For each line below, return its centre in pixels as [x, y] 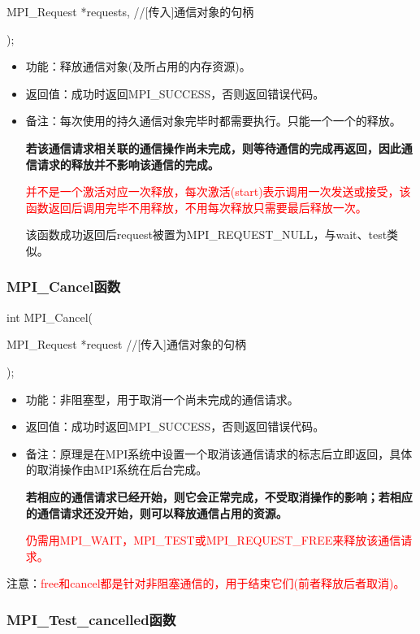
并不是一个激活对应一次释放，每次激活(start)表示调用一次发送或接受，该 [218, 191]
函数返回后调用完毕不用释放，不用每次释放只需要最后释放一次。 [196, 207]
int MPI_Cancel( [50, 317]
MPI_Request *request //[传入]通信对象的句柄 [126, 344]
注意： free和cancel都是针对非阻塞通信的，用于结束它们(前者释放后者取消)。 [206, 583]
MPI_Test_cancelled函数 [91, 619]
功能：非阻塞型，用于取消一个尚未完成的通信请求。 [162, 399]
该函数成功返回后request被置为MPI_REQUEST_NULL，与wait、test [206, 234]
